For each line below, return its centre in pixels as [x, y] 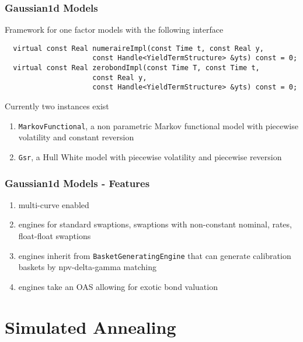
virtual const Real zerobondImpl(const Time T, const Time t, [136, 68]
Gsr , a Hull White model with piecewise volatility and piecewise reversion [150, 156]
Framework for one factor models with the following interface [114, 30]
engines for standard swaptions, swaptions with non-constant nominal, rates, [155, 224]
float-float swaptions [55, 236]
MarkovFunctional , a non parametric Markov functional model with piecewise [158, 125]
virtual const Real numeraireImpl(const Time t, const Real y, [138, 48]
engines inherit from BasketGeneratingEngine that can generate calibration [155, 255]
